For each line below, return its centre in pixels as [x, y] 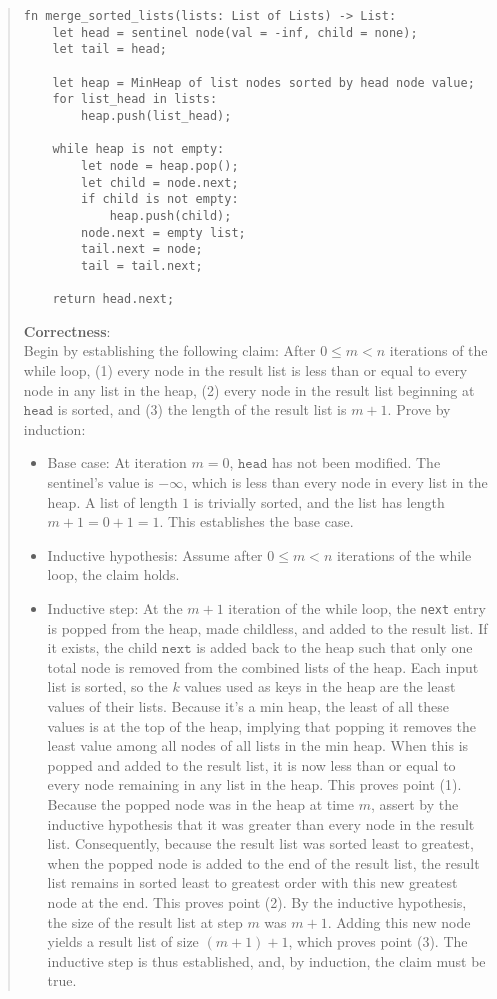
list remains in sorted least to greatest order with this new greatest [252, 882]
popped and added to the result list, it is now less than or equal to [251, 764]
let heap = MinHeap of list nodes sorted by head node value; [263, 82]
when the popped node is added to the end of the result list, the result [263, 862]
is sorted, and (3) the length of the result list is [202, 409]
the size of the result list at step [145, 921]
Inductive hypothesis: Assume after [155, 554]
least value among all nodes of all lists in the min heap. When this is [258, 745]
